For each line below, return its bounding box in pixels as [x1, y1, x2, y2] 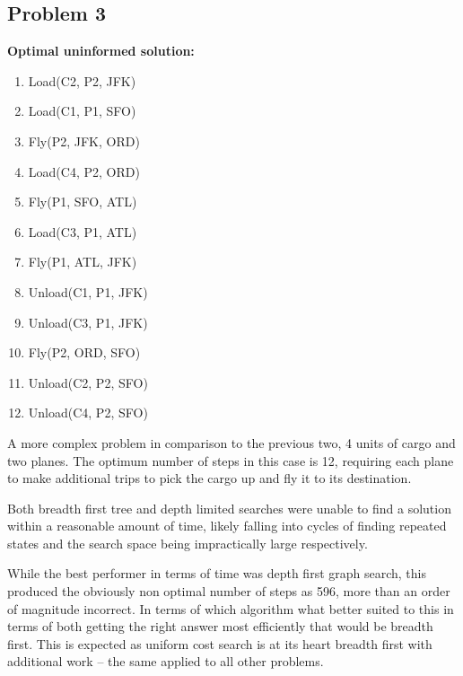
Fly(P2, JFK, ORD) [28, 131, 140, 150]
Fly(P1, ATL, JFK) [28, 252, 137, 271]
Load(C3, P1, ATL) [28, 222, 137, 241]
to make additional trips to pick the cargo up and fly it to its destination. [7, 469, 412, 487]
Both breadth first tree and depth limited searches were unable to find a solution [7, 498, 451, 517]
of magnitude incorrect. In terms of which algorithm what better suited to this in [7, 599, 454, 618]
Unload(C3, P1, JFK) [28, 312, 148, 331]
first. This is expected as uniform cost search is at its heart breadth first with [7, 634, 432, 653]
